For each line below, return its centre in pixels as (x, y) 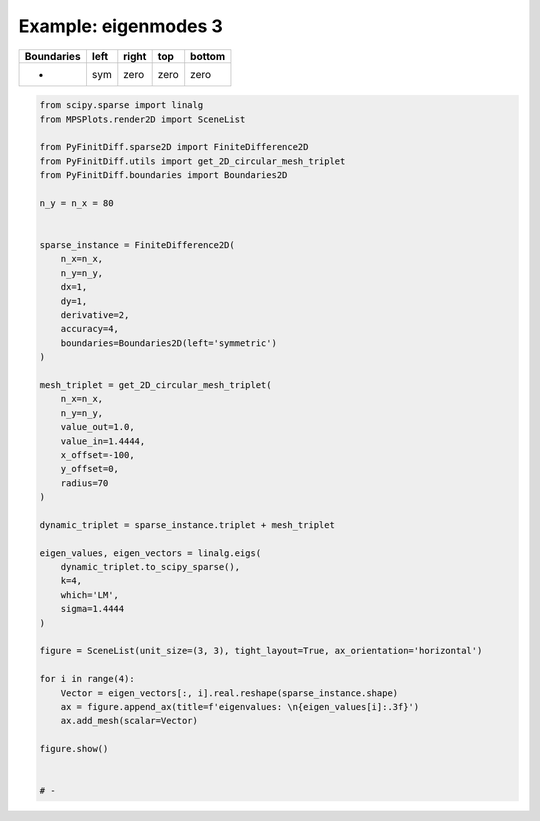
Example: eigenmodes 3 (121, 26)
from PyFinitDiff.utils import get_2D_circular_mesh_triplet (192, 161)
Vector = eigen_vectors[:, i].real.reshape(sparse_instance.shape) (229, 693)
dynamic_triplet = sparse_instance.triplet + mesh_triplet (187, 524)
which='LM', (90, 594)
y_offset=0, (90, 469)
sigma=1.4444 (92, 609)
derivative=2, (95, 315)
